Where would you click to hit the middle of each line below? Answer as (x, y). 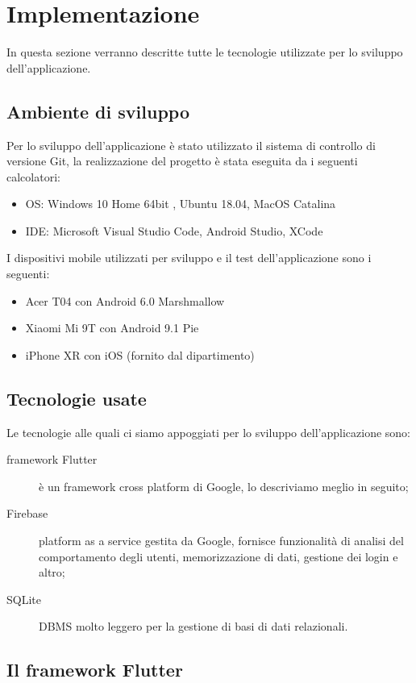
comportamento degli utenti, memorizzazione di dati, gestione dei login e (218, 556)
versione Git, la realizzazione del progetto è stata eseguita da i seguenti (182, 161)
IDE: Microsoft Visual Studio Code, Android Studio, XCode (174, 230)
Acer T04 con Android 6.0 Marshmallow (125, 300)
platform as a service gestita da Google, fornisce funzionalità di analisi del (221, 541)
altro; (52, 572)
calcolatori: (33, 176)
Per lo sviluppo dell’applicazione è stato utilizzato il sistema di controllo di (191, 145)
